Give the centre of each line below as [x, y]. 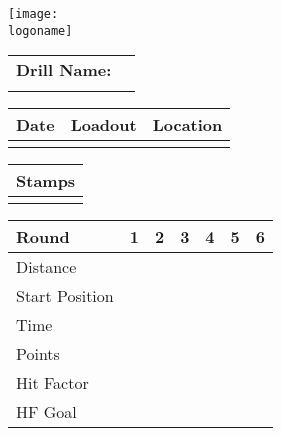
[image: [33, 14]
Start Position [65, 296]
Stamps [46, 181]
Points [38, 354]
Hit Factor [52, 383]
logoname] [40, 30]
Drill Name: [64, 70]
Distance [46, 267]
